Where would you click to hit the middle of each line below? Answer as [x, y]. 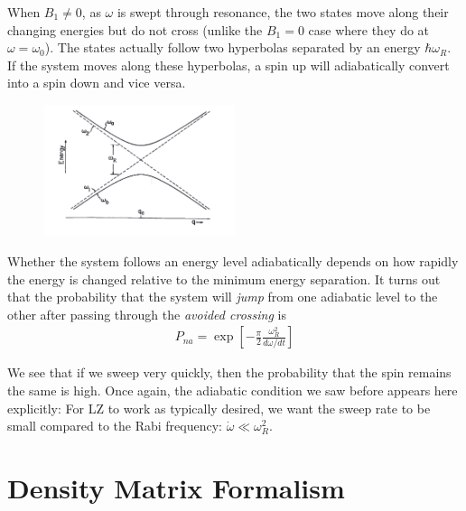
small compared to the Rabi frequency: [115, 426]
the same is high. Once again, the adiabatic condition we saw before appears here [233, 390]
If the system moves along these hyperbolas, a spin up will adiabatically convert [228, 65]
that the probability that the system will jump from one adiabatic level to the [223, 297]
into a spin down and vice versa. [97, 83]
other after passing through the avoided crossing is [147, 314]
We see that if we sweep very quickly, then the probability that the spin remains [229, 372]
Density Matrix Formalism [176, 487]
